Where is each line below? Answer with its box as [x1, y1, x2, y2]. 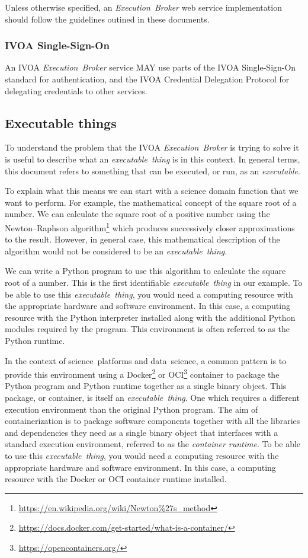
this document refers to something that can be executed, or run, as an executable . [5, 164, 300, 177]
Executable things [5, 113, 117, 132]
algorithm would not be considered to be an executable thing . [5, 244, 227, 257]
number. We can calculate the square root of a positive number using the [5, 208, 270, 220]
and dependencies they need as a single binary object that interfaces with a [5, 426, 278, 438]
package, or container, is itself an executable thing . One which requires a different [5, 391, 300, 403]
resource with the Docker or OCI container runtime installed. [5, 473, 227, 485]
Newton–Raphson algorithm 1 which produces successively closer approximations [5, 219, 295, 234]
